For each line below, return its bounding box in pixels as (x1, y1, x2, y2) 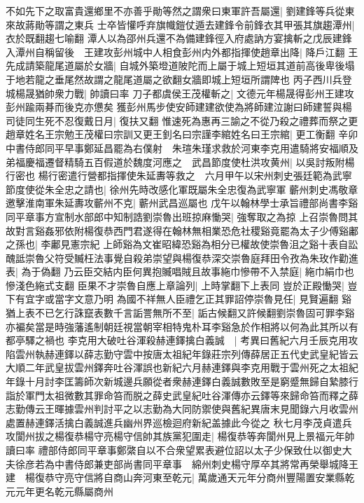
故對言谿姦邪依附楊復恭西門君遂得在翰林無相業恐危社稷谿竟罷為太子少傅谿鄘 (6, 223, 358, 237)
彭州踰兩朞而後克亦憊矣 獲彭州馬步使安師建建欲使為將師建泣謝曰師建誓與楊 (6, 99, 352, 114)
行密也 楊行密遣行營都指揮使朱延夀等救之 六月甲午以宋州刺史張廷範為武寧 (6, 168, 352, 183)
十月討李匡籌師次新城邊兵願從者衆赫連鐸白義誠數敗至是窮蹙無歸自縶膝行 (24, 374, 358, 389)
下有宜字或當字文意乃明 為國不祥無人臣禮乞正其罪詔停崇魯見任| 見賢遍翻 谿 (6, 291, 351, 306)
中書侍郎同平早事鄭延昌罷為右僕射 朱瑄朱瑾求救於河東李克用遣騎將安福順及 (6, 140, 358, 155)
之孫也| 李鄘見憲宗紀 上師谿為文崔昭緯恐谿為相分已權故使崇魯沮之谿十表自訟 (6, 237, 358, 251)
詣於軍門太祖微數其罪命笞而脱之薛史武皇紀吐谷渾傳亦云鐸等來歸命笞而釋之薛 (6, 387, 358, 402)
